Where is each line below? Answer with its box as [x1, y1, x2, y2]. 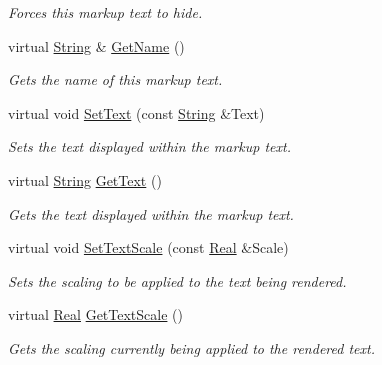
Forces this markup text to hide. [8, 2, 203, 22]
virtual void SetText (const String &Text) [8, 102, 265, 123]
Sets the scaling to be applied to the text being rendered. [8, 270, 347, 291]
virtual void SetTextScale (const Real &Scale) [8, 237, 289, 258]
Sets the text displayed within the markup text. [8, 136, 291, 157]
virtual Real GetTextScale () [8, 304, 183, 325]
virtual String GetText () [8, 169, 162, 190]
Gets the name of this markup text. [8, 69, 223, 90]
